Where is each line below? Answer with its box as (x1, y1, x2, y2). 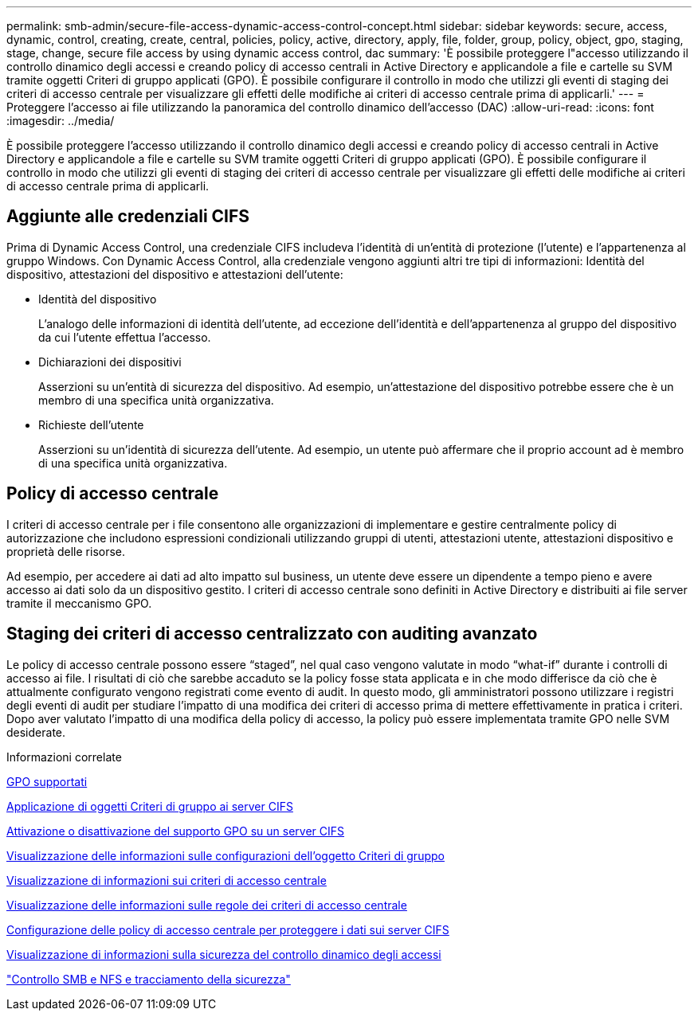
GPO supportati (6, 774, 88, 788)
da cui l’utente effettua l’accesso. (38, 330, 211, 344)
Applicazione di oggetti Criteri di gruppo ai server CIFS (6, 799, 293, 813)
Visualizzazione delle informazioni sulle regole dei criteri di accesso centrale (6, 898, 407, 912)
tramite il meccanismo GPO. (6, 596, 152, 610)
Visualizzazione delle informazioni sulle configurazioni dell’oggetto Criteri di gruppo (6, 848, 445, 862)
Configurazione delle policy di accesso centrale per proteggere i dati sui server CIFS (6, 922, 449, 937)
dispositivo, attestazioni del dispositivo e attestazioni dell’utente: (6, 267, 343, 281)
